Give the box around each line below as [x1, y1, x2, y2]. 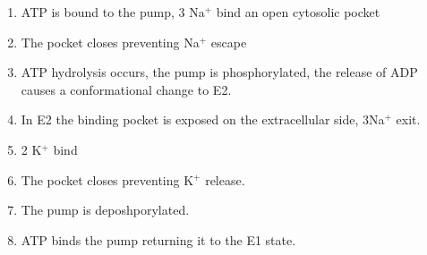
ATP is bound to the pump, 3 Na [21, 3, 205, 21]
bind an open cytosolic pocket [216, 3, 380, 21]
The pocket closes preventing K [21, 170, 194, 189]
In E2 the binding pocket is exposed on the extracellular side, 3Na [21, 110, 385, 129]
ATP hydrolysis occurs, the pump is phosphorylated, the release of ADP [21, 63, 418, 81]
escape [210, 32, 247, 51]
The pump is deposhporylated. [21, 200, 190, 219]
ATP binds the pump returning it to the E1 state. [21, 230, 296, 249]
